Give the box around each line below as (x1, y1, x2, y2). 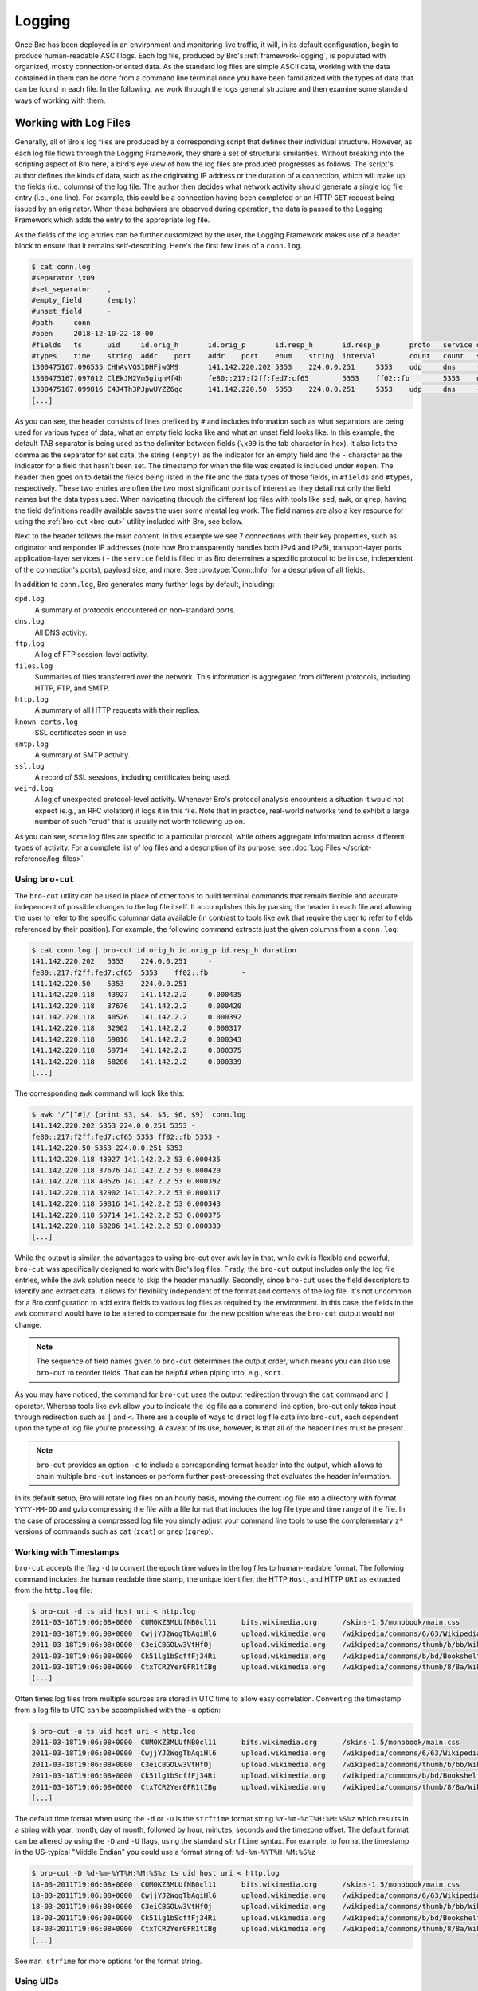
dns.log (14, 617, 45, 626)
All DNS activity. (34, 628, 88, 637)
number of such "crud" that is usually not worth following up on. (34, 817, 245, 827)
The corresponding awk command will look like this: (14, 1089, 185, 1098)
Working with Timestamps (14, 1546, 119, 1557)
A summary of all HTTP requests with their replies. (34, 706, 201, 715)
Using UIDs (14, 1976, 59, 1987)
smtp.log (14, 739, 49, 749)
